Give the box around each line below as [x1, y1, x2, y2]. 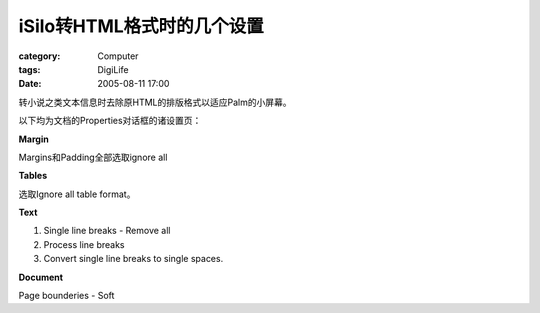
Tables [18, 170, 48, 182]
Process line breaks [43, 238, 125, 250]
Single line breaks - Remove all [43, 225, 171, 237]
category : [18, 50, 61, 62]
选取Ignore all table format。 [18, 188, 136, 200]
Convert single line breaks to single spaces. [43, 253, 224, 265]
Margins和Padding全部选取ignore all [18, 151, 168, 163]
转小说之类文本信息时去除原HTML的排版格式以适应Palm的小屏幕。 [18, 96, 292, 108]
